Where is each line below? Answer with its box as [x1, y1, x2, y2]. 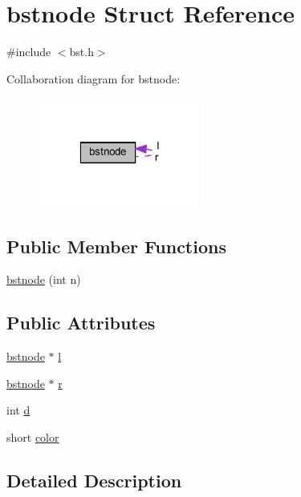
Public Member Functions [6, 233, 226, 258]
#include [6, 43, 51, 60]
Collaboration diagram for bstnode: [6, 70, 181, 87]
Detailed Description [6, 467, 182, 492]
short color [6, 428, 59, 445]
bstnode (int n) [6, 271, 81, 288]
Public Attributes [6, 310, 156, 335]
